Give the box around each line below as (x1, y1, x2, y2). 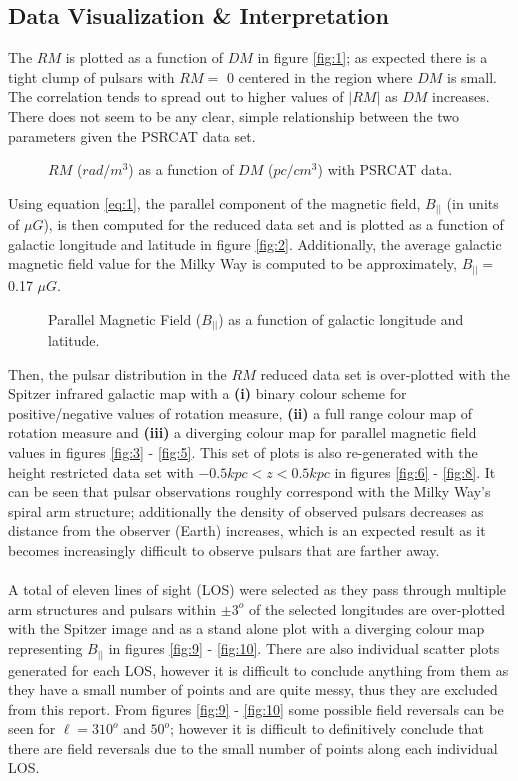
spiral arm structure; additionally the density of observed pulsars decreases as (8, 500, 484, 521)
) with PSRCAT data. (317, 159, 453, 180)
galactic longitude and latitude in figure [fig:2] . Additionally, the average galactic (8, 233, 502, 254)
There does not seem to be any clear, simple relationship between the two (8, 105, 460, 126)
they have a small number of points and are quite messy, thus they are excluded (8, 679, 498, 700)
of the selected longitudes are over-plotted (248, 598, 506, 619)
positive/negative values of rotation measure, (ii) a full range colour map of (8, 402, 473, 423)
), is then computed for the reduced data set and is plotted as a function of (43, 214, 504, 235)
